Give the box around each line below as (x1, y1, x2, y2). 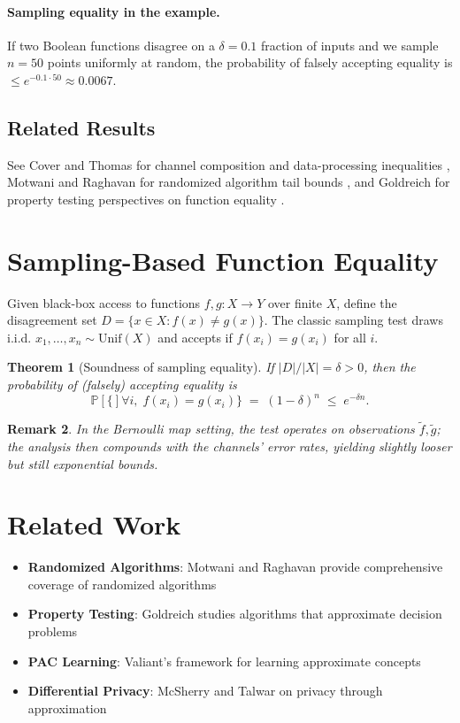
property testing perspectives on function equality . (7, 189, 285, 208)
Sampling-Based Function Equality (7, 242, 439, 278)
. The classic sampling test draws (264, 311, 443, 329)
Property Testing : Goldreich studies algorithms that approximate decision (27, 604, 442, 623)
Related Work (7, 506, 181, 542)
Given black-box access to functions (7, 293, 201, 312)
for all (333, 327, 366, 346)
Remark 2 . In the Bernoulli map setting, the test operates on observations (7, 419, 415, 438)
